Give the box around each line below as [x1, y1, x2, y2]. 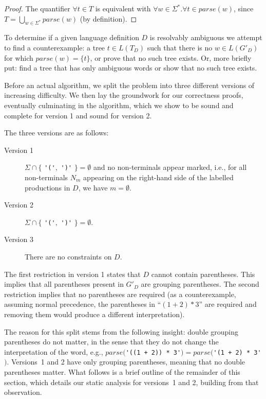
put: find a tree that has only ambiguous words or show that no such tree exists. [4, 62, 257, 73]
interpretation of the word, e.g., [4, 346, 103, 357]
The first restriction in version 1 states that [4, 268, 141, 279]
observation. [4, 387, 42, 397]
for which [4, 52, 33, 63]
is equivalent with [95, 3, 151, 13]
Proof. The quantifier [4, 3, 70, 13]
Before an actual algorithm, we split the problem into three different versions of [4, 79, 255, 90]
